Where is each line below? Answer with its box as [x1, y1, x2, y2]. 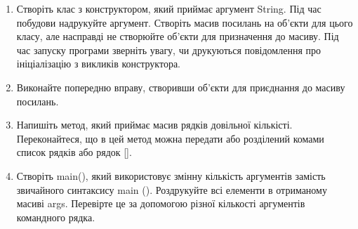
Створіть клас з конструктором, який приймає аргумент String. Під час [16, 1, 321, 15]
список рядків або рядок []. [16, 145, 132, 159]
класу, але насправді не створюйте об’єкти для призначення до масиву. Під [16, 29, 339, 44]
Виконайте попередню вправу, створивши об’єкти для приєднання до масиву [16, 79, 345, 94]
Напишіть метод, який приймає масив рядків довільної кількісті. [16, 117, 293, 132]
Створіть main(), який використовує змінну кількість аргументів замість [16, 168, 326, 183]
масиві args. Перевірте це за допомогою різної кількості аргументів [16, 196, 305, 211]
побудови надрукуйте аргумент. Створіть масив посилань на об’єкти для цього [16, 15, 353, 30]
